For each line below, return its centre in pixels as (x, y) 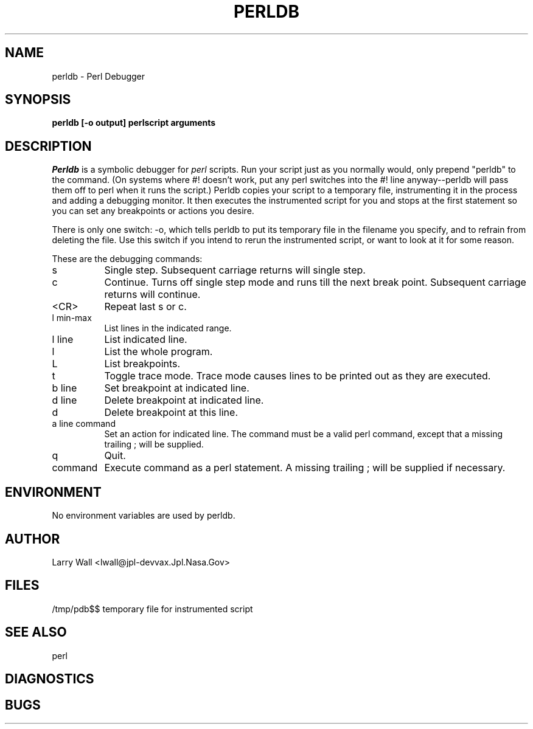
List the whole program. (159, 352)
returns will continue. (152, 295)
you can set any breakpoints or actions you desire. (153, 211)
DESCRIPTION (48, 146)
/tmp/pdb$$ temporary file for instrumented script (152, 609)
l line (63, 340)
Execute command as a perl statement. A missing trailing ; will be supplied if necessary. (305, 468)
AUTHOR (33, 539)
